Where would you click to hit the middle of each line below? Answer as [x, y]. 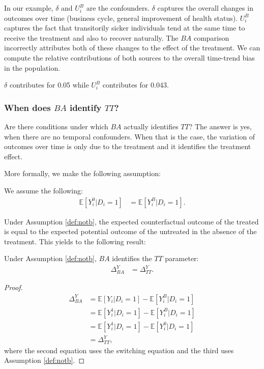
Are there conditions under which [56, 126]
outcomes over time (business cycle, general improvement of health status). [121, 18]
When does [27, 107]
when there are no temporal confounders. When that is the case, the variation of [130, 136]
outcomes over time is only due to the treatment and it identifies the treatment [128, 146]
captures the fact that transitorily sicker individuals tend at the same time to [125, 28]
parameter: [182, 258]
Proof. [13, 287]
